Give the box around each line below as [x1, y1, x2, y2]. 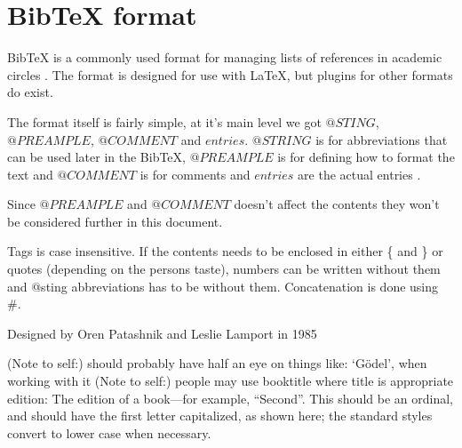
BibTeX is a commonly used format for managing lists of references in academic [7, 48, 442, 67]
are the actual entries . [298, 164, 421, 183]
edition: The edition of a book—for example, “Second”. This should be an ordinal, [7, 388, 453, 407]
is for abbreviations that [315, 130, 448, 148]
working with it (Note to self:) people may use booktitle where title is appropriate [7, 372, 454, 390]
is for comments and [139, 164, 251, 183]
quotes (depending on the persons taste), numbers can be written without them [7, 260, 441, 278]
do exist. [7, 83, 53, 101]
